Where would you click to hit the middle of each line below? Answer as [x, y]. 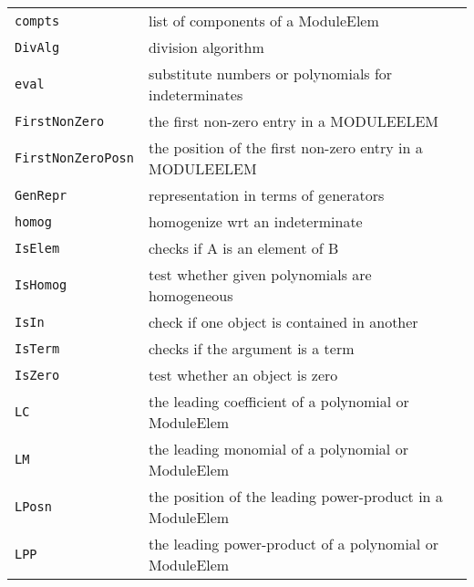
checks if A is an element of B [243, 248]
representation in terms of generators [266, 195]
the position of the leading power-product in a [295, 496]
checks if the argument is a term [251, 348]
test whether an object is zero [243, 375]
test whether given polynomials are [260, 274]
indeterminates [196, 94]
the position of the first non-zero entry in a [285, 147]
